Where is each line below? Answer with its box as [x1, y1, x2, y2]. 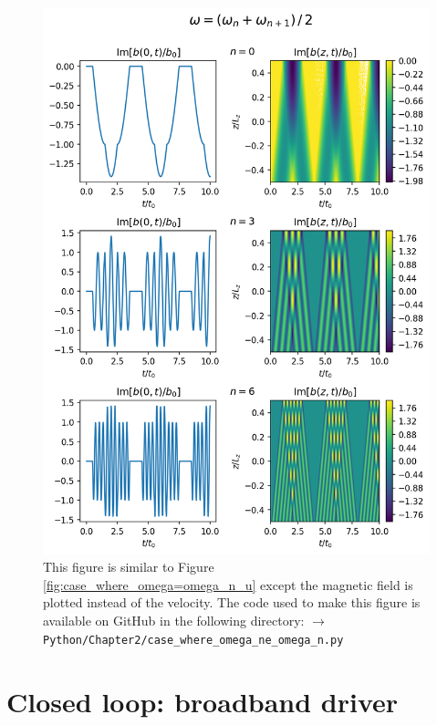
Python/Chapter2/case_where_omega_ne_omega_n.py [43, 633, 344, 647]
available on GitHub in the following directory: [43, 611, 305, 630]
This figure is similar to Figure [43, 557, 214, 576]
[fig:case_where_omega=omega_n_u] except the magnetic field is [43, 575, 413, 594]
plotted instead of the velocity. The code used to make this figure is [43, 593, 421, 612]
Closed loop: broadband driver [6, 682, 399, 720]
